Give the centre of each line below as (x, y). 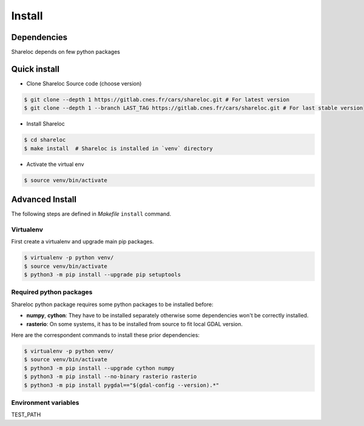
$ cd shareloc (45, 140)
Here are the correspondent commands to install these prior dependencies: (106, 335)
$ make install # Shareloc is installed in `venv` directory (118, 148)
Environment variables (45, 402)
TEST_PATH (26, 414)
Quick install (35, 69)
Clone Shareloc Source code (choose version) (84, 83)
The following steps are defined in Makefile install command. (91, 214)
